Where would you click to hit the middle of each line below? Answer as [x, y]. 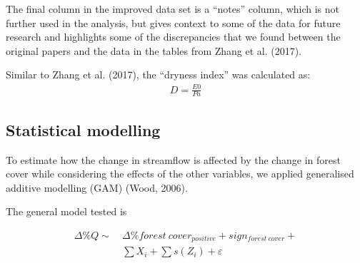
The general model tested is [66, 211]
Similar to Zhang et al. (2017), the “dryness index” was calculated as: [158, 74]
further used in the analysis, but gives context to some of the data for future [173, 22]
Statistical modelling [83, 129]
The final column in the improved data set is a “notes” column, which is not [172, 9]
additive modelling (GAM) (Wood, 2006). [97, 187]
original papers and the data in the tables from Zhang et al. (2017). [154, 50]
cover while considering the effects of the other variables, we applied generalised [180, 174]
